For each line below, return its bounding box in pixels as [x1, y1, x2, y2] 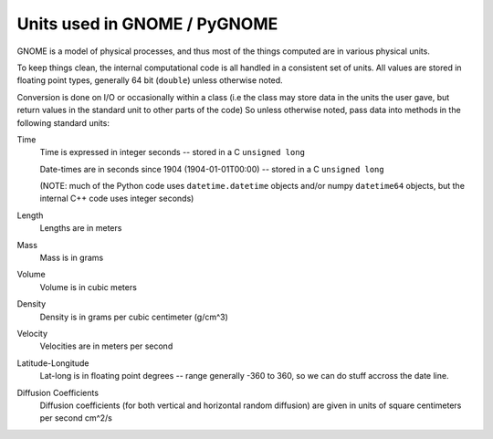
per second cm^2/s [39, 413, 113, 423]
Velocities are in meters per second [39, 340, 173, 351]
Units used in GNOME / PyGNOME [16, 14, 278, 34]
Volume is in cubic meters [39, 281, 137, 292]
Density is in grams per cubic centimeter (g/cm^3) [39, 311, 228, 322]
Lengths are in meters [39, 223, 122, 234]
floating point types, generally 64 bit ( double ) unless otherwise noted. [16, 75, 283, 86]
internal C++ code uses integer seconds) [39, 193, 194, 204]
